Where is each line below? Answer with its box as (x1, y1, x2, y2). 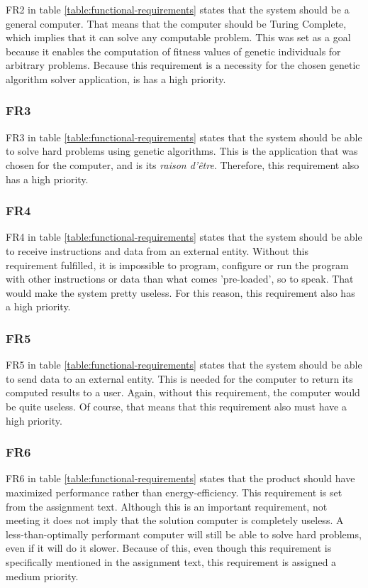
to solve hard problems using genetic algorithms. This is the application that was (6, 143, 358, 158)
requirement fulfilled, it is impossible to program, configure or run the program (6, 257, 349, 272)
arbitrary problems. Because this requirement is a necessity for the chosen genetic (6, 58, 360, 72)
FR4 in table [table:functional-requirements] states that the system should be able (6, 229, 362, 244)
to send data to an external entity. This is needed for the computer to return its (6, 371, 353, 386)
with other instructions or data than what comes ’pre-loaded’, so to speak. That (6, 271, 354, 286)
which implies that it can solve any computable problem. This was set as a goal (6, 30, 351, 45)
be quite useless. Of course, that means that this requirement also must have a (6, 398, 347, 413)
